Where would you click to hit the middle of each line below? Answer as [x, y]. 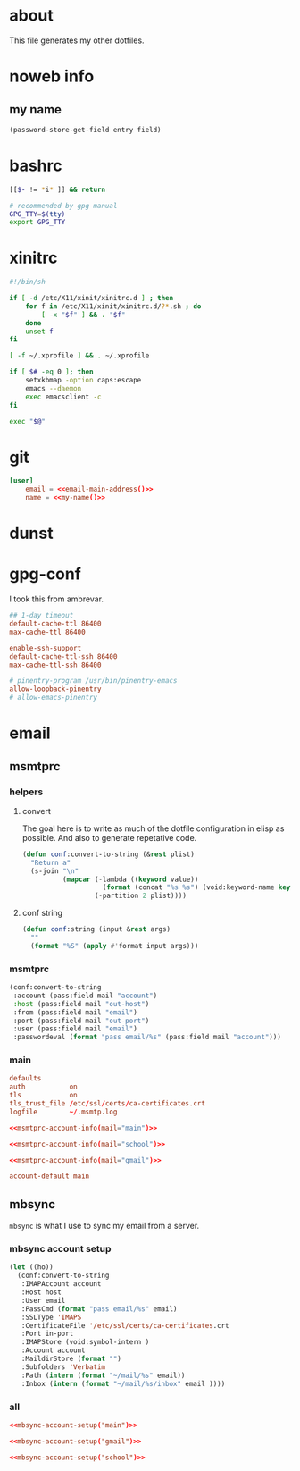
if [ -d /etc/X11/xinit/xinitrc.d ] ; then [92, 298]
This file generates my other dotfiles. [77, 40]
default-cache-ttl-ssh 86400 [63, 656]
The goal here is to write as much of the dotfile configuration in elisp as [153, 828]
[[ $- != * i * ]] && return [57, 189]
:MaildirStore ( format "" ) [71, 1359]
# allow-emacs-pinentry [54, 698]
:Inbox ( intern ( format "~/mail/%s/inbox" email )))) [123, 1383]
